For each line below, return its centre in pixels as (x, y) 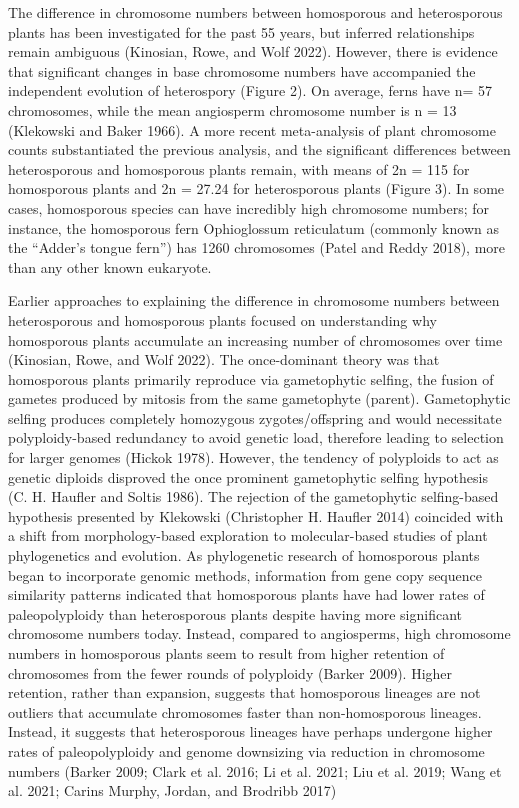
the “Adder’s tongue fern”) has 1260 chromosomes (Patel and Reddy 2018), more (257, 247)
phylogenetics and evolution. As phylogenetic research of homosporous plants (244, 555)
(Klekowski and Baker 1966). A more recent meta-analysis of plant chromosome (252, 129)
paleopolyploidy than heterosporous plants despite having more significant (235, 613)
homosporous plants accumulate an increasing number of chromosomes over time (255, 339)
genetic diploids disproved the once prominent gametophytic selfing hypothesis (248, 476)
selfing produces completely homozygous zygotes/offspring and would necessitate (255, 417)
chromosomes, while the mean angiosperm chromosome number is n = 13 (232, 109)
